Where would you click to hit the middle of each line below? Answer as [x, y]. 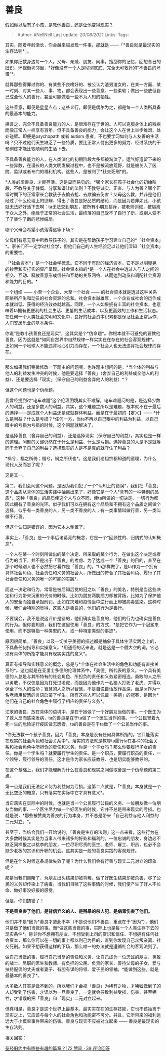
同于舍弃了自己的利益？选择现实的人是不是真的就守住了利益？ [68, 448]
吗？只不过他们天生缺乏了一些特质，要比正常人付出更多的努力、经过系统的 [81, 142]
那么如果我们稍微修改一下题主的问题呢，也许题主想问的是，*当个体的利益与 [82, 367]
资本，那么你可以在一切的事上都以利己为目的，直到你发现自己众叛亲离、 [83, 940]
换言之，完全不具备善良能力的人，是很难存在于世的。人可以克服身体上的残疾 [83, 124]
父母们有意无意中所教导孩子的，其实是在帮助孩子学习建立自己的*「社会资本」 [83, 240]
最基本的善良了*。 [24, 975]
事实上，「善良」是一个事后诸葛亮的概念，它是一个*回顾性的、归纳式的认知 [81, 537]
